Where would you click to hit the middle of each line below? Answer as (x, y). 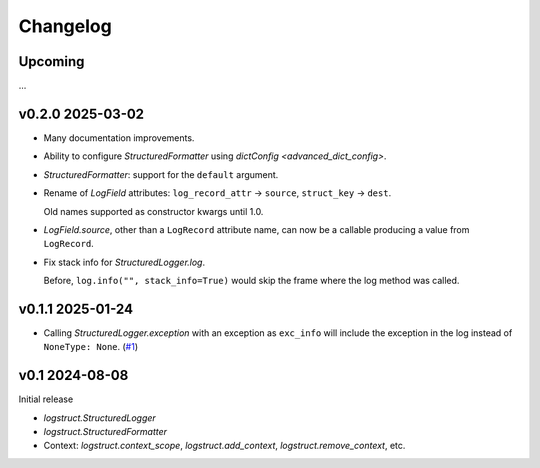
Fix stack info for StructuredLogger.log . (124, 262)
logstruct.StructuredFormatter (105, 432)
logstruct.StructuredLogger (100, 417)
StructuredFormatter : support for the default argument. (161, 174)
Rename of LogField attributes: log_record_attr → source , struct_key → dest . (217, 193)
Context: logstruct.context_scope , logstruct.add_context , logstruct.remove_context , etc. (224, 446)
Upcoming (51, 61)
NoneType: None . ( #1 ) (91, 347)
